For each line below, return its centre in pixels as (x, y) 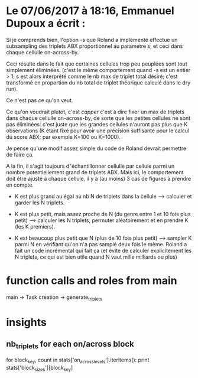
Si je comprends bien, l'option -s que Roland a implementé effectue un (92, 40)
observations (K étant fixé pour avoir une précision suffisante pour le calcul (98, 131)
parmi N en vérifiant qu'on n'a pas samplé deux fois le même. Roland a (101, 244)
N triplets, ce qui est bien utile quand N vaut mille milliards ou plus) (96, 257)
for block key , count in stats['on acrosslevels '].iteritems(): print (78, 360)
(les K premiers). (35, 226)
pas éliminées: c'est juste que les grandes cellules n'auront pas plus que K (97, 124)
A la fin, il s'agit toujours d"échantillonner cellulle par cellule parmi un (90, 166)
